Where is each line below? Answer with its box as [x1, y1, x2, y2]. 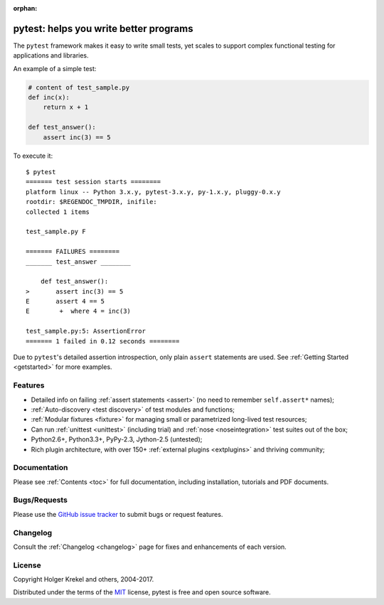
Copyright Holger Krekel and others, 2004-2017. [13, 575, 154, 584]
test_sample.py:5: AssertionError [26, 327, 146, 336]
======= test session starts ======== [26, 178, 161, 186]
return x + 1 [43, 103, 89, 112]
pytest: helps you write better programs [13, 22, 193, 35]
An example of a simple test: [13, 64, 97, 73]
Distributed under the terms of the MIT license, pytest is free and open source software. [13, 588, 272, 596]
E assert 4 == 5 [26, 297, 105, 306]
